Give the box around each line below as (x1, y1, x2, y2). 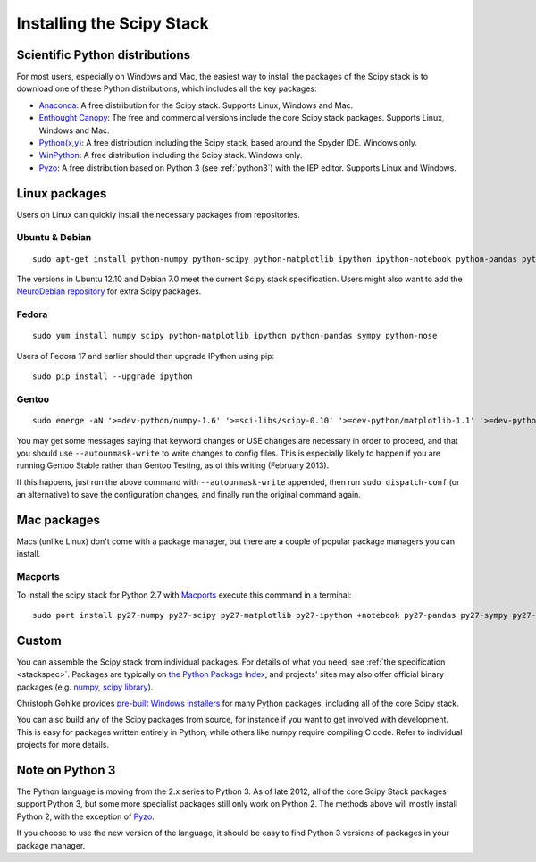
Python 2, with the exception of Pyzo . (16, 811, 155, 822)
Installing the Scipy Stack (16, 13, 209, 33)
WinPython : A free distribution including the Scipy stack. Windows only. (38, 150, 303, 161)
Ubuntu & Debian (16, 231, 92, 244)
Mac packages (16, 512, 100, 527)
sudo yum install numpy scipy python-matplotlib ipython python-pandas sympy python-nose (32, 331, 438, 341)
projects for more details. (16, 740, 109, 750)
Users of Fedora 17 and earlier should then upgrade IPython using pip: (16, 350, 275, 361)
